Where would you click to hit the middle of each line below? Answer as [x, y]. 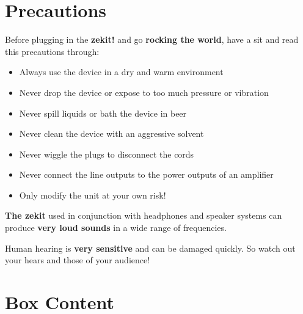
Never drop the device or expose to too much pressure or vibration [144, 92]
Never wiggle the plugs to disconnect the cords [107, 154]
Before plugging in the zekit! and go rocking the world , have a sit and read [152, 39]
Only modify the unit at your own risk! [93, 195]
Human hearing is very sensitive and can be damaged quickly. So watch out [150, 248]
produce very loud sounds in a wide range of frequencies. [116, 228]
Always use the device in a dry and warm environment [121, 72]
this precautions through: [52, 51]
